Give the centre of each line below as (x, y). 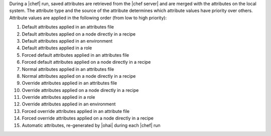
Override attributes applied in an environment (69, 104)
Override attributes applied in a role (58, 97)
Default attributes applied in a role (57, 48)
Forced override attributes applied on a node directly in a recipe (88, 118)
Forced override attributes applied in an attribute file (76, 111)
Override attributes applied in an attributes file (70, 83)
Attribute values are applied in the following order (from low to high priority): (88, 18)
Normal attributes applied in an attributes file (68, 69)
